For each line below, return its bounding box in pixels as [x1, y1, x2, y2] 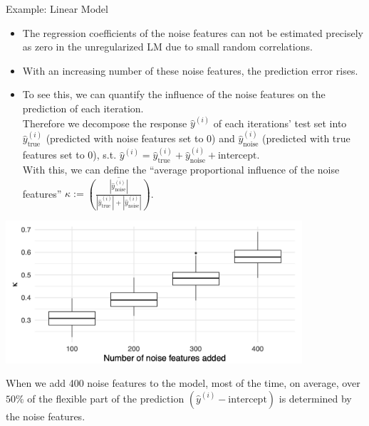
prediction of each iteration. [22, 100, 144, 115]
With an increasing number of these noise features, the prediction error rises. [22, 63, 358, 78]
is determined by [279, 390, 352, 405]
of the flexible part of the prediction [27, 390, 184, 405]
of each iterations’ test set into [213, 115, 347, 130]
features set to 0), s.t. [22, 147, 117, 162]
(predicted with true [262, 131, 350, 146]
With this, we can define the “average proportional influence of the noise [22, 162, 340, 177]
